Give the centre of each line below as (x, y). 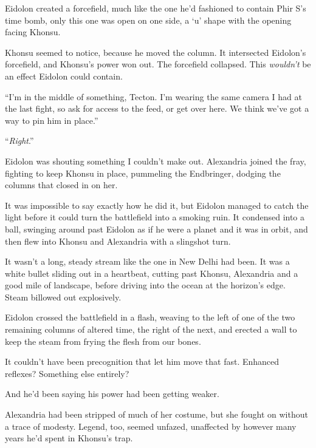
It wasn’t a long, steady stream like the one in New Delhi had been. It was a (147, 261)
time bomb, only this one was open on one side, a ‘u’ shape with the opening (148, 20)
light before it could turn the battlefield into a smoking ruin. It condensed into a (155, 217)
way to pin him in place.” (52, 120)
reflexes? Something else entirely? (67, 373)
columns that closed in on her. (61, 185)
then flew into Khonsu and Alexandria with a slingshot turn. (118, 241)
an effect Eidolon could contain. (64, 76)
